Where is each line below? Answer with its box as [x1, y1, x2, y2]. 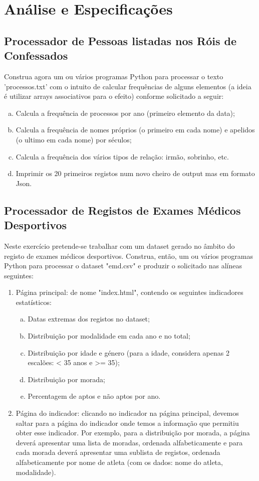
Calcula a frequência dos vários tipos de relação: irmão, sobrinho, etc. [16, 151, 229, 162]
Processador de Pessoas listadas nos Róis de [4, 33, 237, 48]
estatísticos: [16, 296, 52, 307]
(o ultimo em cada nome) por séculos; [16, 134, 132, 144]
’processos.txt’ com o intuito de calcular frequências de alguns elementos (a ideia [4, 81, 251, 91]
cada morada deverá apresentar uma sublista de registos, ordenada [16, 447, 220, 457]
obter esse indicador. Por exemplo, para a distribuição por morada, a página [16, 427, 250, 438]
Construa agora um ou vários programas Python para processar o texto [4, 71, 223, 81]
